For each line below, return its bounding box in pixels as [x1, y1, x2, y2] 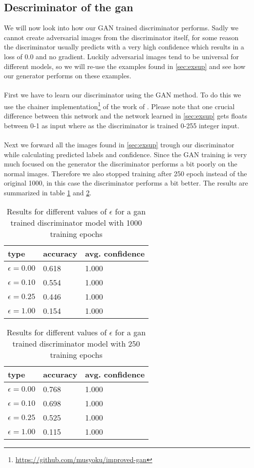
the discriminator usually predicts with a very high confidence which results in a [4, 42, 244, 52]
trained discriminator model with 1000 [10, 216, 142, 228]
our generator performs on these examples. [4, 70, 131, 81]
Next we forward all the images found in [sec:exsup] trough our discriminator [4, 139, 234, 149]
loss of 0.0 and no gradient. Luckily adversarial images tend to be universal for [4, 51, 239, 61]
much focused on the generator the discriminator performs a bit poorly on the [4, 159, 237, 169]
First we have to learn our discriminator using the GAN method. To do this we [4, 90, 241, 100]
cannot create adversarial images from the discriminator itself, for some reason [4, 32, 239, 42]
